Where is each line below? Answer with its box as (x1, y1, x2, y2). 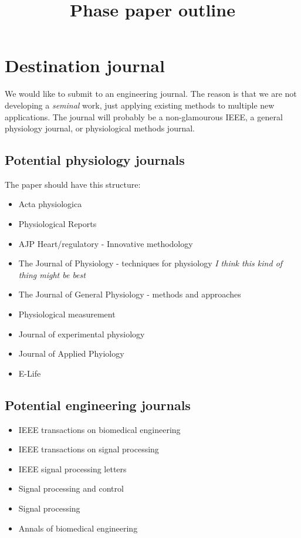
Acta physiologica (18, 198, 82, 210)
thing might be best (18, 268, 86, 280)
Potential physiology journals (5, 151, 185, 169)
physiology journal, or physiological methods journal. (5, 122, 195, 134)
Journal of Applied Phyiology (18, 347, 124, 360)
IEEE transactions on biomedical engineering (18, 423, 181, 435)
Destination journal (5, 53, 165, 77)
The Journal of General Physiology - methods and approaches (18, 288, 241, 300)
